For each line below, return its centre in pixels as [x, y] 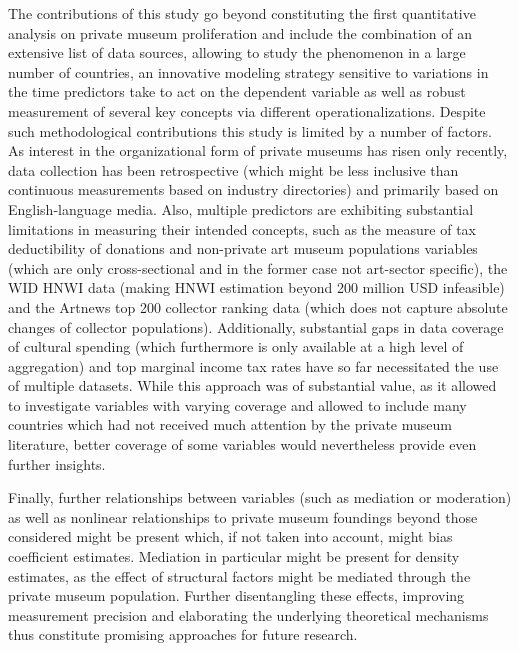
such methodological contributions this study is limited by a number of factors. [250, 130]
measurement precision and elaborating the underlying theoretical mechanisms [248, 614]
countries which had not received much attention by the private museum [230, 424]
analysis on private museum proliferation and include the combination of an [240, 32]
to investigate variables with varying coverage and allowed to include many [237, 404]
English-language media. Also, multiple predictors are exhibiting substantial [241, 208]
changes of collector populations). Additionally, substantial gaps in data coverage [256, 326]
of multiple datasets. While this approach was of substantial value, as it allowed [252, 385]
